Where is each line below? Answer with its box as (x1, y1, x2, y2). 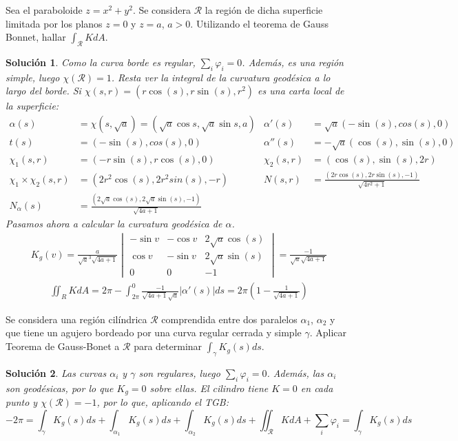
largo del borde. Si (6, 83, 81, 98)
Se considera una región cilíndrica (6, 311, 147, 326)
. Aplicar (309, 325, 347, 340)
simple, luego (6, 70, 60, 84)
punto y (6, 395, 38, 409)
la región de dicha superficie (205, 3, 323, 17)
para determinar (134, 339, 202, 353)
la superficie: (6, 99, 59, 113)
